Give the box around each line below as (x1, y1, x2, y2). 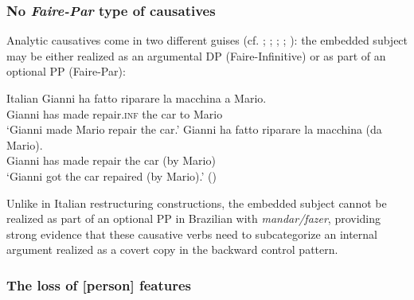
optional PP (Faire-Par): (6, 63, 126, 80)
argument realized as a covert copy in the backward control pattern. (6, 241, 338, 258)
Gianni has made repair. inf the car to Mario (6, 105, 223, 122)
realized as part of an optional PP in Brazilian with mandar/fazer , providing (6, 210, 381, 227)
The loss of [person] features (6, 275, 192, 294)
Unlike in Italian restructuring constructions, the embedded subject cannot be (6, 194, 387, 211)
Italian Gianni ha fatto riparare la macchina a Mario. (6, 90, 267, 106)
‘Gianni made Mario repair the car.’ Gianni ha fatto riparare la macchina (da (6, 121, 382, 138)
